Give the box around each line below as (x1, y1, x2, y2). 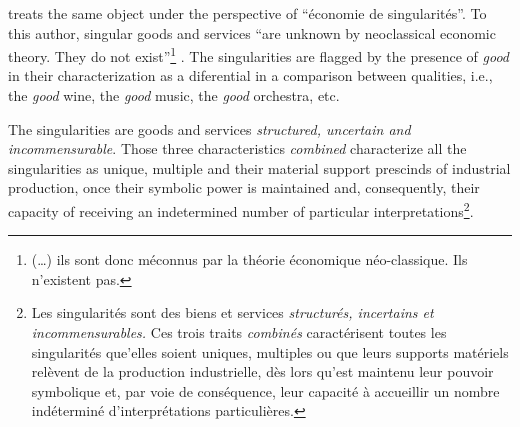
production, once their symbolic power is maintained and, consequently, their (8, 177, 480, 198)
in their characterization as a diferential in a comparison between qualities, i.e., (8, 65, 493, 86)
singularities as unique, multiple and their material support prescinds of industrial (8, 157, 511, 178)
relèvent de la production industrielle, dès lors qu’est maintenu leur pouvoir (31, 361, 494, 382)
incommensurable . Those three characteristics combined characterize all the (8, 138, 467, 159)
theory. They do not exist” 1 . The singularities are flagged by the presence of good (8, 43, 510, 66)
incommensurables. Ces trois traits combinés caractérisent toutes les (31, 322, 447, 343)
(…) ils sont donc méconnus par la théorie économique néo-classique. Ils (31, 249, 468, 270)
